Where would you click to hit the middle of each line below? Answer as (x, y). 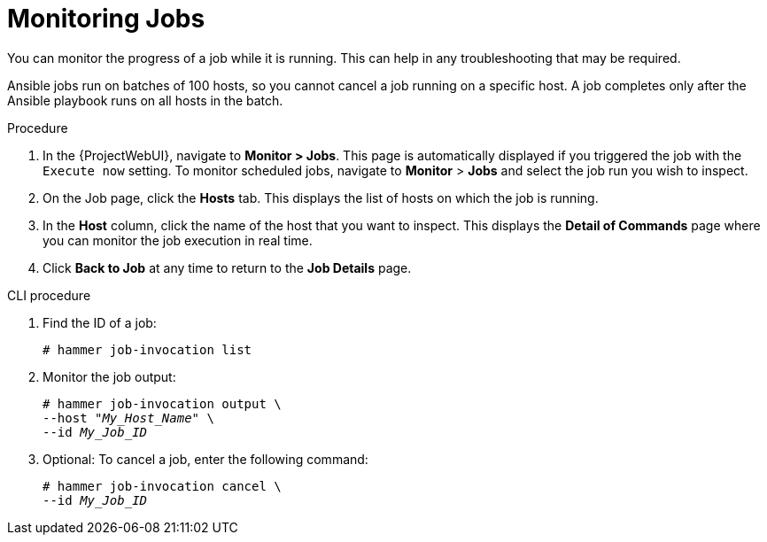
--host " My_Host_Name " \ (128, 418)
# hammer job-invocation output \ (162, 403)
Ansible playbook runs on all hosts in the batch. (145, 100)
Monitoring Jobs (106, 19)
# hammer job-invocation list (147, 349)
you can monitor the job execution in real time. (178, 240)
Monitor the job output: (109, 376)
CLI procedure (49, 295)
